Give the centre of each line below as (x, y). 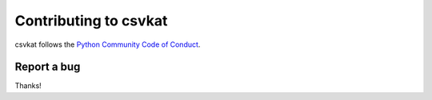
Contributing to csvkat (91, 21)
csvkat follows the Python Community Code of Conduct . (108, 44)
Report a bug (48, 67)
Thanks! (28, 86)
